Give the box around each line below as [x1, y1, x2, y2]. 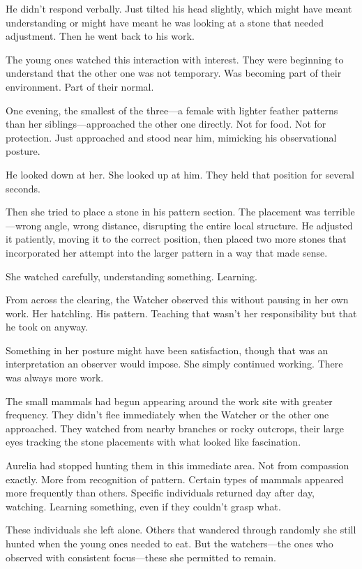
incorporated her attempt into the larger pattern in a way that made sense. [6, 245, 328, 259]
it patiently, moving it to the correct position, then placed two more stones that [6, 232, 347, 246]
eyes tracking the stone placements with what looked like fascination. [6, 434, 301, 449]
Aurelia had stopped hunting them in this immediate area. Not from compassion [6, 458, 349, 473]
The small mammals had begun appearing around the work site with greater [6, 393, 333, 408]
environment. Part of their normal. [6, 79, 154, 93]
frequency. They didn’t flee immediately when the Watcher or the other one [6, 407, 329, 422]
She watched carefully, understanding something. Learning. [6, 268, 258, 283]
